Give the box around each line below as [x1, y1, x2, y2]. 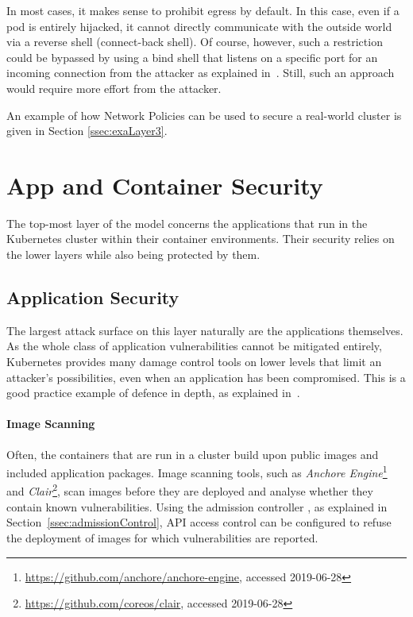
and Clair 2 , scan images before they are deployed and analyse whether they [6, 480, 373, 499]
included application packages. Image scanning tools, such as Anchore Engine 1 [6, 462, 388, 480]
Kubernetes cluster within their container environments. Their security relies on [6, 230, 395, 247]
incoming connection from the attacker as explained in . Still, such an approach [6, 64, 395, 81]
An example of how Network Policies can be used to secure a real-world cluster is [6, 106, 402, 123]
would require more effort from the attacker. [6, 79, 222, 96]
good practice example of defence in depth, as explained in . [6, 384, 300, 401]
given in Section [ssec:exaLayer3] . [6, 122, 168, 139]
